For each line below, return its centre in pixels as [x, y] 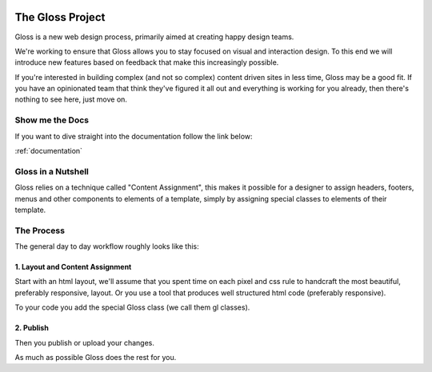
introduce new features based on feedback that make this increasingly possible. [147, 62]
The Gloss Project [60, 17]
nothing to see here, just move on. [71, 99]
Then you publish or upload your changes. [85, 342]
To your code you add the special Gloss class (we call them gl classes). [132, 307]
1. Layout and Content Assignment [73, 267]
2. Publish [32, 328]
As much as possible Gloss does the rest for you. [96, 358]
